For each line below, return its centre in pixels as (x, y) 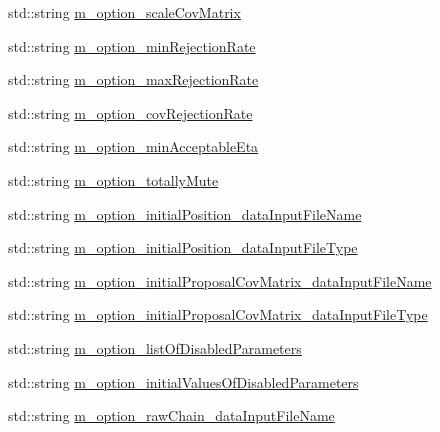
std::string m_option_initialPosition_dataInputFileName (185, 213)
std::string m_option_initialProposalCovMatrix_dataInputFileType (218, 314)
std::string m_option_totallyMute (113, 179)
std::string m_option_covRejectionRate (130, 112)
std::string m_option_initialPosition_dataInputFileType (183, 247)
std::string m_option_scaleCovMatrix (124, 12)
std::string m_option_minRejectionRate (132, 45)
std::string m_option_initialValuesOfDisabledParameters (183, 381)
